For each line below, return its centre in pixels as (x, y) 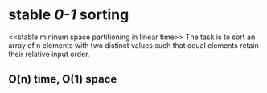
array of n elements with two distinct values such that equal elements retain (133, 45)
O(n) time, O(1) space (63, 79)
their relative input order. (49, 54)
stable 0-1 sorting (69, 15)
